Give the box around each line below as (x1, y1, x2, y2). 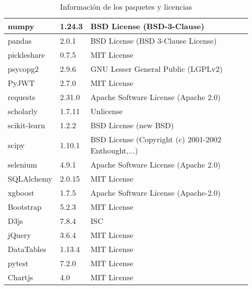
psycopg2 (8, 63, 39, 74)
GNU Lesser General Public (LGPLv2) (90, 63, 223, 74)
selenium (8, 159, 37, 170)
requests (8, 91, 35, 102)
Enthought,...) (90, 145, 138, 156)
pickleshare (8, 49, 45, 60)
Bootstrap (8, 201, 42, 212)
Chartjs (8, 272, 33, 283)
